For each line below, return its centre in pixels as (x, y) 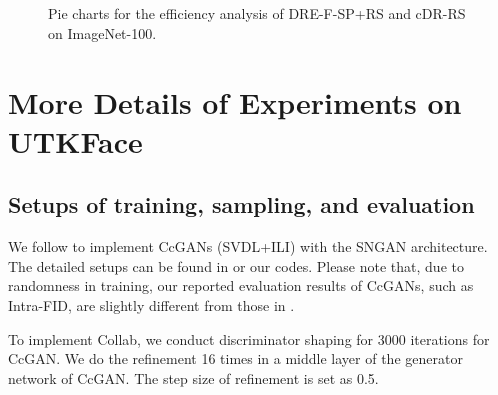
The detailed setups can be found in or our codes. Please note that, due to (236, 265)
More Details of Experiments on (235, 101)
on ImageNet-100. (102, 32)
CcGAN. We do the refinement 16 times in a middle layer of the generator (235, 358)
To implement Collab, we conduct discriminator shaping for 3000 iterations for (249, 338)
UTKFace (75, 140)
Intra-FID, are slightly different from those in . (151, 304)
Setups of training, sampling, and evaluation (241, 204)
